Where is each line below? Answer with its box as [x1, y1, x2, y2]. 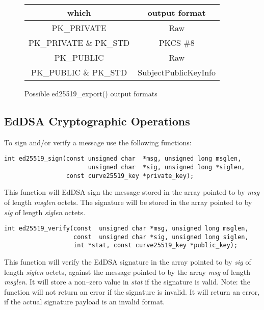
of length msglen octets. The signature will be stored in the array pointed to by [4, 196, 252, 207]
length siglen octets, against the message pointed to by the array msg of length [4, 266, 251, 277]
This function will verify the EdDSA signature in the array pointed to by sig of [4, 256, 251, 267]
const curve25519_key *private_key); [66, 172, 194, 179]
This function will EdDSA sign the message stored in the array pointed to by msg [4, 187, 259, 197]
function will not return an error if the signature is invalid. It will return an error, [4, 286, 260, 297]
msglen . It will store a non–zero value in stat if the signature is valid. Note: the [4, 276, 250, 287]
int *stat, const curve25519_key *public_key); [73, 242, 238, 249]
